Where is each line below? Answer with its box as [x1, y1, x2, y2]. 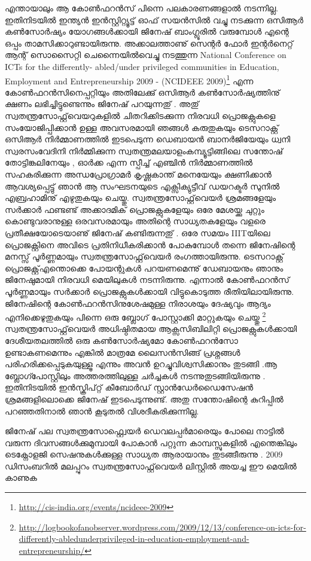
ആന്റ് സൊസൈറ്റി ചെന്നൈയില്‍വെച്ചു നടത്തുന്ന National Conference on [5, 48, 286, 61]
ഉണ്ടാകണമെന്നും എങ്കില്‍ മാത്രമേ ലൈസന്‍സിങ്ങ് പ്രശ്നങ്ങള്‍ [5, 346, 240, 358]
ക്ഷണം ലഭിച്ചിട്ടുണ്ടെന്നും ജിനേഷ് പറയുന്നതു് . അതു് [5, 97, 199, 110]
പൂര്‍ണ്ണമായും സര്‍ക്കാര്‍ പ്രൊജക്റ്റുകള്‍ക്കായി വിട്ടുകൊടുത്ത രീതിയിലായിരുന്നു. [5, 285, 294, 297]
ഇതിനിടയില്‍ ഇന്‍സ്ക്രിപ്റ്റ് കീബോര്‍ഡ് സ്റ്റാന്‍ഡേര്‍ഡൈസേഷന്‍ [5, 381, 254, 394]
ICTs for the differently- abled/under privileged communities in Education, [5, 60, 279, 72]
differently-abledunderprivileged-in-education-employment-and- [19, 532, 249, 545]
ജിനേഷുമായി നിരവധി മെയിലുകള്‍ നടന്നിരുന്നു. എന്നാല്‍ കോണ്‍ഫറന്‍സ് [5, 273, 290, 286]
